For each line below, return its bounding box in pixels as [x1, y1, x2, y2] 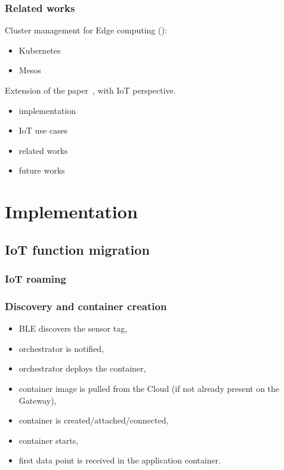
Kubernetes [18, 44, 61, 56]
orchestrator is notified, [18, 342, 104, 354]
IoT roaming [5, 271, 66, 286]
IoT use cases [18, 124, 68, 137]
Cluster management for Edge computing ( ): [5, 24, 167, 36]
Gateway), [18, 394, 57, 406]
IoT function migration [5, 240, 150, 258]
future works [18, 164, 65, 177]
